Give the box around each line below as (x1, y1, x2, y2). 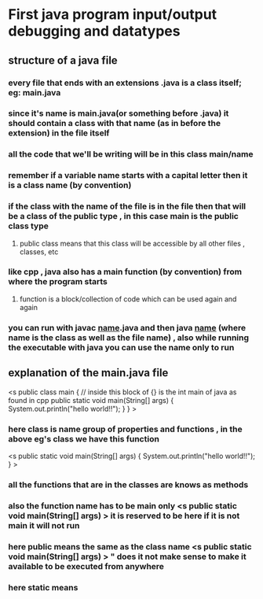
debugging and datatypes (8, 22, 181, 40)
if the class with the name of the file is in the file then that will (8, 201, 247, 212)
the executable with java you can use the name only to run (8, 342, 235, 353)
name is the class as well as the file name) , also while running (8, 332, 250, 343)
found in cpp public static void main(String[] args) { (8, 395, 174, 405)
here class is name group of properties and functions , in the (8, 423, 243, 434)
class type (8, 220, 49, 231)
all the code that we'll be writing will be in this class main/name (8, 149, 254, 160)
